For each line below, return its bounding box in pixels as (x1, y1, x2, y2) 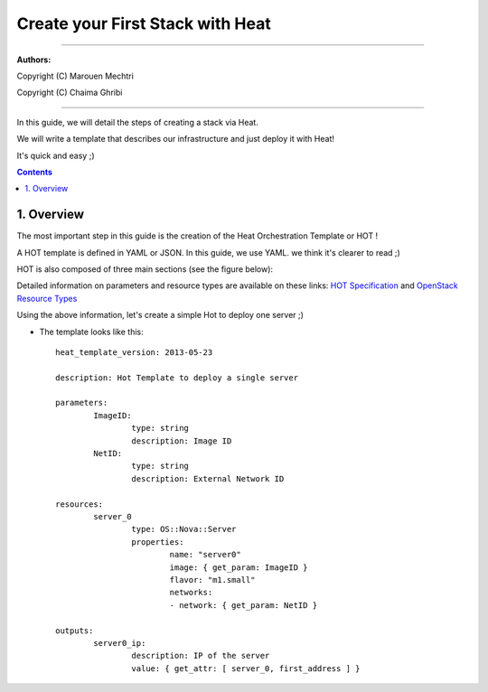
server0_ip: (93, 638, 146, 648)
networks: (169, 587, 213, 598)
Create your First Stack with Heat (16, 14, 271, 33)
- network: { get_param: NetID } (169, 600, 318, 610)
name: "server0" (169, 549, 241, 560)
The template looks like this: (39, 326, 144, 337)
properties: (131, 537, 184, 547)
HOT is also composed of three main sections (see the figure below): (16, 263, 274, 275)
